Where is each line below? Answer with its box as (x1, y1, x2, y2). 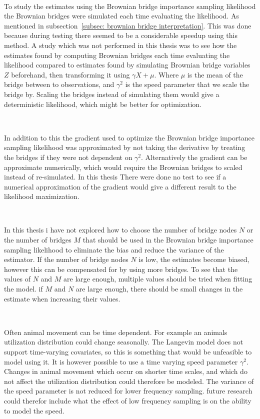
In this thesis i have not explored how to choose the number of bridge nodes (4, 224, 237, 235)
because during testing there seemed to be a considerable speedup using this (4, 30, 237, 40)
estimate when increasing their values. (4, 293, 120, 303)
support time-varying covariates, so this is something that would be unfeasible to (4, 346, 252, 356)
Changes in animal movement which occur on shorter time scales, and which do (4, 366, 247, 376)
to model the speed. (4, 405, 64, 415)
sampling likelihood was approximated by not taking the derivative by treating (4, 142, 245, 152)
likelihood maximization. (4, 191, 79, 201)
